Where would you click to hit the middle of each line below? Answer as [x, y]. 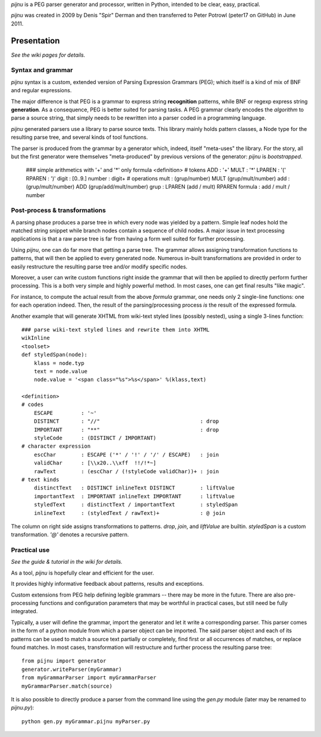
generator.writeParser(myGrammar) [72, 669]
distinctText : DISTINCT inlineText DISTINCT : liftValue [134, 488]
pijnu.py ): [23, 708]
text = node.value [61, 371]
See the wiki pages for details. [48, 55]
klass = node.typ [59, 363]
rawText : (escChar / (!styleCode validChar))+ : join [126, 471]
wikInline [36, 338]
